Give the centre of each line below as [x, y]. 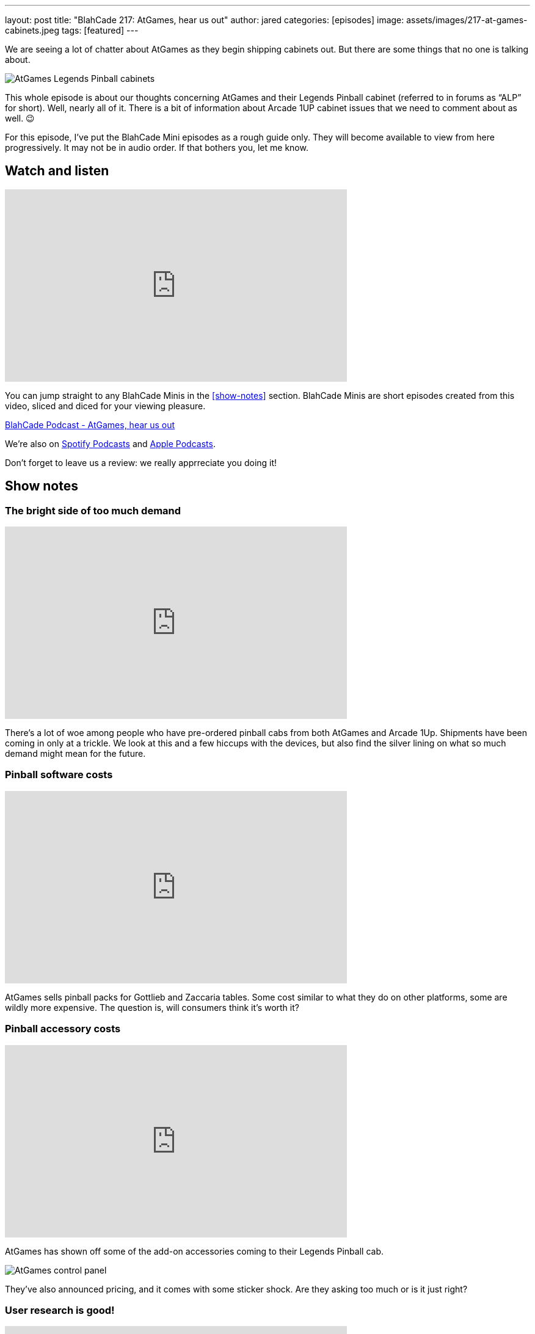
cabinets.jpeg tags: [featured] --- [72, 30]
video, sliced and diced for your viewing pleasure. [105, 406]
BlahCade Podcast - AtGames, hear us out [90, 425]
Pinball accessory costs [63, 1029]
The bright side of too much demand [93, 510]
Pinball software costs [59, 775]
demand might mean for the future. [75, 754]
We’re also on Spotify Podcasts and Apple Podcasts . [110, 443]
